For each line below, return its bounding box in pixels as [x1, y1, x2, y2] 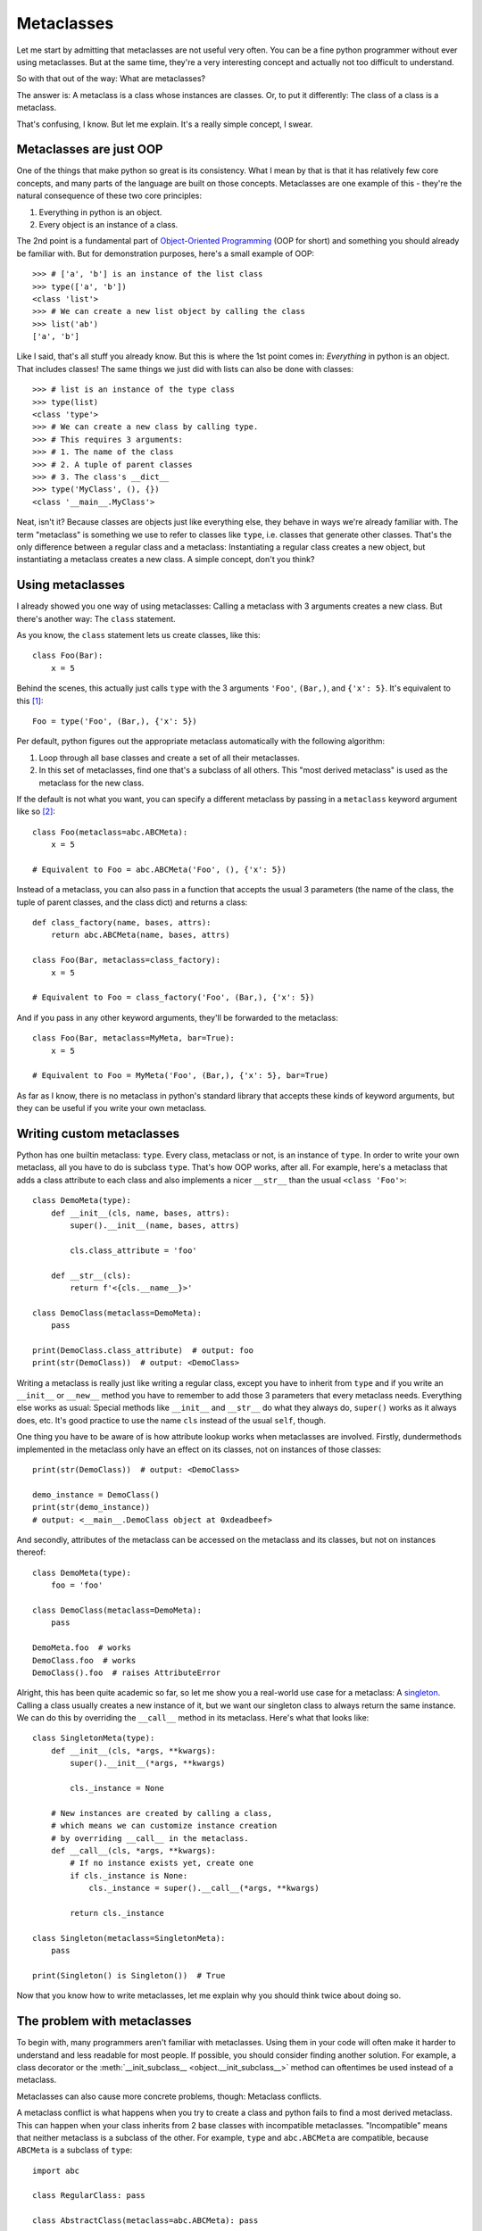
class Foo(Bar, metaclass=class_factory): [32, 955, 221, 966]
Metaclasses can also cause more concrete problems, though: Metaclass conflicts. [16, 2091, 321, 2102]
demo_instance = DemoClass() [32, 1489, 160, 1499]
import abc [32, 2165, 80, 2176]
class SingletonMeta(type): [32, 1733, 155, 1744]
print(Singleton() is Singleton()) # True [32, 1970, 226, 1980]
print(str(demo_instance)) [32, 1502, 151, 1513]
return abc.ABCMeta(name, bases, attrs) [50, 930, 231, 941]
